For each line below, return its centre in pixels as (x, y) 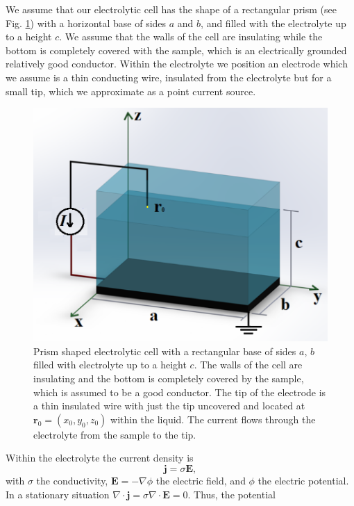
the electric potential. (303, 480)
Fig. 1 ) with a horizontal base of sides (86, 23)
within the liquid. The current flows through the (213, 419)
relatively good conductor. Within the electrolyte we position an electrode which (177, 64)
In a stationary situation (58, 494)
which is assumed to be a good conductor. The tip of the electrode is (180, 392)
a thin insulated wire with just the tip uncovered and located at (169, 406)
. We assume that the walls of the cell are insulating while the (191, 36)
